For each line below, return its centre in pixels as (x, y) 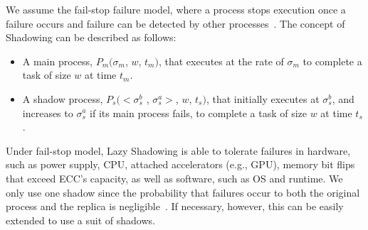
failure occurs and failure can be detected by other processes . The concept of (175, 23)
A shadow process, (63, 98)
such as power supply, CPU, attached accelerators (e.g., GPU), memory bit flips (180, 164)
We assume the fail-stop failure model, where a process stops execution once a (176, 9)
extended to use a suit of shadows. (80, 220)
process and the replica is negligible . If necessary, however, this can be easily (175, 206)
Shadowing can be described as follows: (91, 37)
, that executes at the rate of (221, 61)
